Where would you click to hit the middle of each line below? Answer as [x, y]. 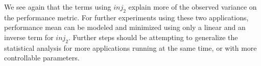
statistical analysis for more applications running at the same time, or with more [130, 47]
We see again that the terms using [58, 7]
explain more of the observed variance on [193, 7]
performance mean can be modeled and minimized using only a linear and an [125, 27]
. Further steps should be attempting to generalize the [153, 37]
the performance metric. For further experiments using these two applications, [126, 17]
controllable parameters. [42, 58]
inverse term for [29, 37]
